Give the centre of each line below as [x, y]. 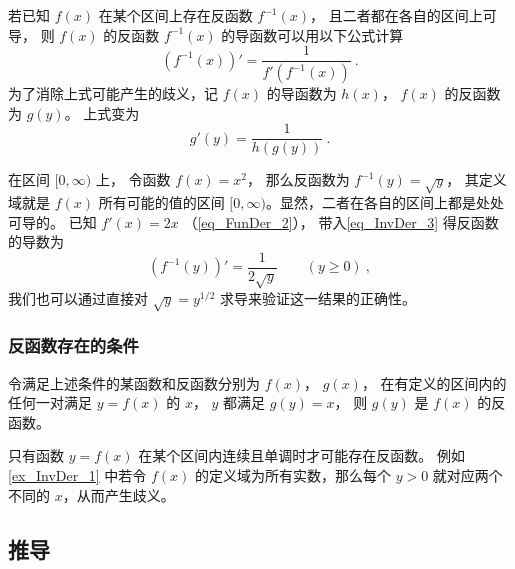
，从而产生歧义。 [118, 494]
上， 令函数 [133, 179]
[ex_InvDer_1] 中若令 [77, 475]
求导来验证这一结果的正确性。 [318, 297]
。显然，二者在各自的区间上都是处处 [384, 202]
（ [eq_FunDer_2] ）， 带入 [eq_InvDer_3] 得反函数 [341, 221]
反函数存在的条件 [73, 345]
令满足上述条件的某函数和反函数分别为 [134, 382]
